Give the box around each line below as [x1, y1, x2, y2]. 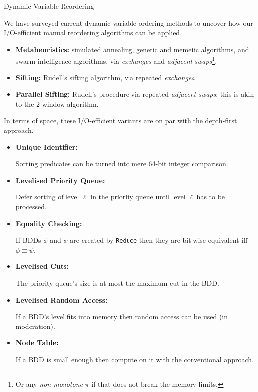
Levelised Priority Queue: [15, 175, 105, 185]
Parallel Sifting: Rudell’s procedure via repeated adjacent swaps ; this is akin [15, 89, 254, 99]
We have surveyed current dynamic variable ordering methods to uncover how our [4, 17, 253, 28]
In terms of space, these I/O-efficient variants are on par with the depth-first [4, 115, 237, 126]
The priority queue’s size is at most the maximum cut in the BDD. [15, 278, 219, 288]
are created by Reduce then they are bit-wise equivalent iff [70, 235, 248, 245]
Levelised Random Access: [15, 294, 108, 305]
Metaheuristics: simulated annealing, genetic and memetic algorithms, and [15, 44, 249, 54]
